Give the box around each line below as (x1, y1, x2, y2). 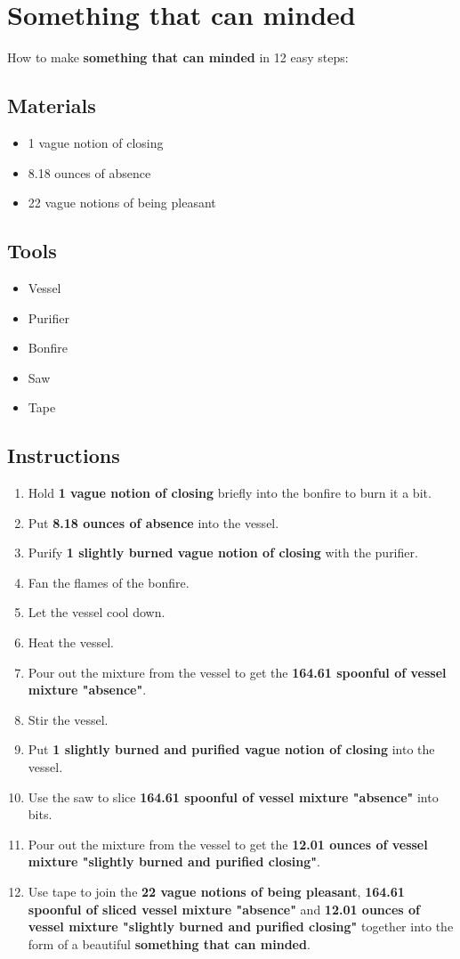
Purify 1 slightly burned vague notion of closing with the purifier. (28, 543, 418, 562)
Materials (7, 92, 96, 119)
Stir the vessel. (28, 710, 109, 728)
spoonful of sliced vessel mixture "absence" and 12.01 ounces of (28, 899, 421, 918)
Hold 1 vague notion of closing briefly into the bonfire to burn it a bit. (28, 484, 432, 502)
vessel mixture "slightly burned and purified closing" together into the (28, 917, 454, 936)
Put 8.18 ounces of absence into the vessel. (28, 513, 279, 532)
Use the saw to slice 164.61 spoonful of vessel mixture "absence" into (28, 787, 439, 806)
